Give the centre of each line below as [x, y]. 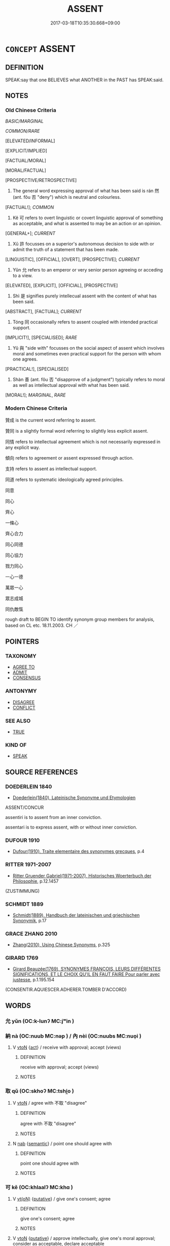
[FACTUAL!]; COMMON [30, 207]
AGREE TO [24, 667]
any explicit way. [23, 447]
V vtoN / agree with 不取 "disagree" [50, 1103]
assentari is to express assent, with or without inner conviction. [71, 827]
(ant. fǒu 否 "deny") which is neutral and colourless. [67, 197]
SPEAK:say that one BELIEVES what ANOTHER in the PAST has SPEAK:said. [84, 80]
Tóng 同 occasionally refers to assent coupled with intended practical [85, 322]
